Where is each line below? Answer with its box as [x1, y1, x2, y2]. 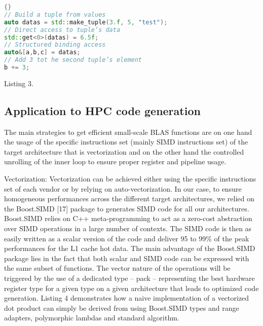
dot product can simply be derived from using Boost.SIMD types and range [4, 302, 239, 313]
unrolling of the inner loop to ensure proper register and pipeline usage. [4, 156, 227, 167]
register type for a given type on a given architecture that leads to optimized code [4, 282, 259, 293]
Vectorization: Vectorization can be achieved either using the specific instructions [4, 173, 256, 184]
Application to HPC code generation [4, 102, 201, 118]
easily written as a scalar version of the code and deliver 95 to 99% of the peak [4, 233, 249, 243]
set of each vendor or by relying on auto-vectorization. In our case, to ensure [4, 183, 242, 194]
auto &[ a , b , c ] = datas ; [4, 49, 81, 56]
